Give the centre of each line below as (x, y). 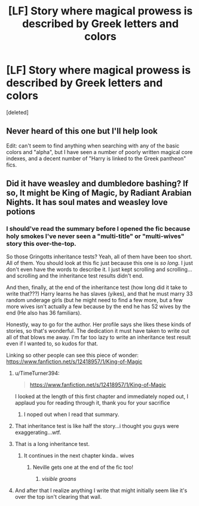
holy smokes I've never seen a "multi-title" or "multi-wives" (95, 236)
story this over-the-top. (41, 244)
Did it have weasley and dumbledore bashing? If (97, 184)
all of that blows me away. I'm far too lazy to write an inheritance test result (99, 338)
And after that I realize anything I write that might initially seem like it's (101, 490)
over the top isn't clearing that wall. (58, 497)
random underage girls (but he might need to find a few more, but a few (94, 300)
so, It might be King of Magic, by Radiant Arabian (99, 193)
